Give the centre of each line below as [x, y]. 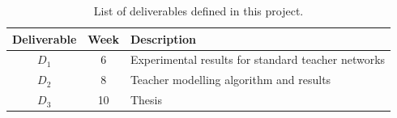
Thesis [146, 100]
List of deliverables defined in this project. [198, 11]
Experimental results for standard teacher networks [258, 59]
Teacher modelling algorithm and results [231, 80]
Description [163, 38]
